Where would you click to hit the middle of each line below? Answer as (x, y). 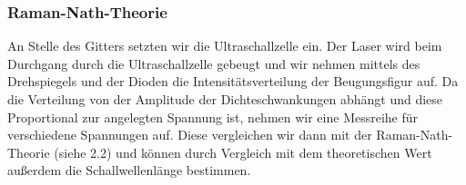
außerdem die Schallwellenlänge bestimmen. (129, 170)
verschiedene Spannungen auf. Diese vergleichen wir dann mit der (190, 135)
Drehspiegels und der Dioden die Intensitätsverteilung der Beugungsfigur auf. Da (233, 81)
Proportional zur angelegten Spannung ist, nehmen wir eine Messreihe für (213, 117)
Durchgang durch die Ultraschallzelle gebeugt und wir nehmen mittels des (214, 63)
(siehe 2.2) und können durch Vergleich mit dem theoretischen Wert (243, 152)
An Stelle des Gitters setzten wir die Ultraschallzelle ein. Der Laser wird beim (225, 46)
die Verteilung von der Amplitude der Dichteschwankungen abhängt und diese (225, 99)
